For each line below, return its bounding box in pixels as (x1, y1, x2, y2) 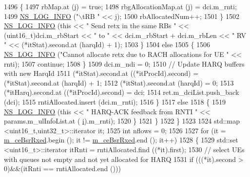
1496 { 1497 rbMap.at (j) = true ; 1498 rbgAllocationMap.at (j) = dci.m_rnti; (4, 1, 237, 11)
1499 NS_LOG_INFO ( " (4, 11, 79, 21)
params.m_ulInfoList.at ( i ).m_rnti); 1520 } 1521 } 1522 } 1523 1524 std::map (4, 116, 240, 126)
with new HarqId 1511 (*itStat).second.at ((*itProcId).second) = (4, 68, 199, 78)
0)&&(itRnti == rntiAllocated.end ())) (4, 163, 121, 174)
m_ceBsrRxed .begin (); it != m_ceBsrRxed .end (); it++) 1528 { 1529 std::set (4, 135, 238, 145)
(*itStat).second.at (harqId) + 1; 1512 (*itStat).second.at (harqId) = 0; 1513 (4, 77, 234, 88)
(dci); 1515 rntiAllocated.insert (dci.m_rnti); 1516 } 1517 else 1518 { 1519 (4, 96, 226, 106)
